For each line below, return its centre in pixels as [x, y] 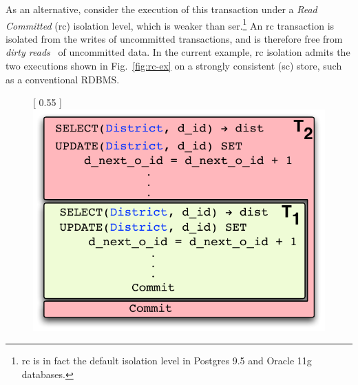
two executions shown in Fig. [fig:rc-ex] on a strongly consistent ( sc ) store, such [174, 66]
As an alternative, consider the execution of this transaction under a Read [161, 9]
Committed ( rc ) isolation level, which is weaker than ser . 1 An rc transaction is [170, 24]
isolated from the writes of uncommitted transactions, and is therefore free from [174, 38]
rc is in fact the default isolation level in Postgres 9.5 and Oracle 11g [167, 361]
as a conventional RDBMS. [63, 79]
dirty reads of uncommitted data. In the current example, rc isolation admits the [178, 52]
